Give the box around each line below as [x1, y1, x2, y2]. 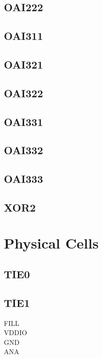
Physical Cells [4, 233, 99, 253]
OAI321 [4, 56, 44, 72]
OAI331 [4, 114, 44, 129]
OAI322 [4, 85, 44, 100]
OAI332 [4, 143, 44, 158]
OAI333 [4, 171, 44, 186]
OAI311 [4, 28, 44, 43]
